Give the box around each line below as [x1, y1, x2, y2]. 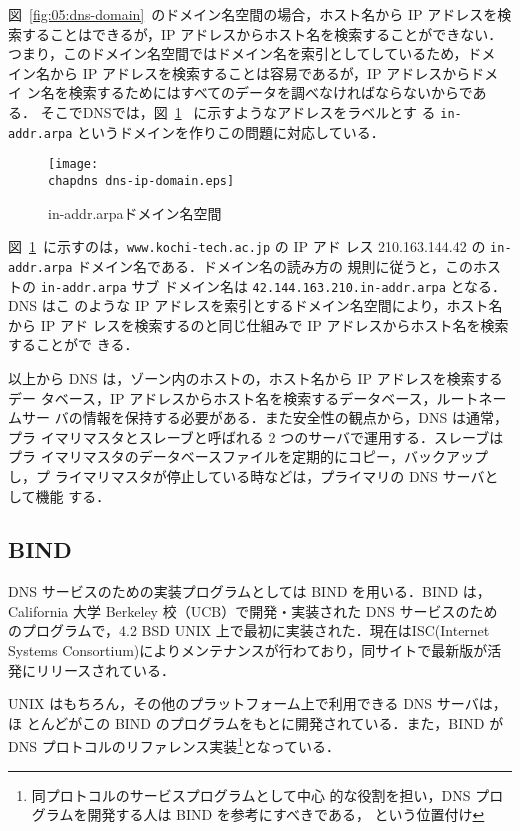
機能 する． [35, 485, 111, 506]
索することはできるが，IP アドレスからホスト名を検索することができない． [8, 23, 503, 44]
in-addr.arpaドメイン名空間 [48, 202, 222, 223]
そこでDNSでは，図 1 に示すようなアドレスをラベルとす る [40, 101, 436, 122]
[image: [48, 157, 99, 172]
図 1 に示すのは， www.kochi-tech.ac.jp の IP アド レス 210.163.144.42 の [8, 236, 486, 257]
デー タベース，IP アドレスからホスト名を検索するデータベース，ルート [8, 387, 479, 408]
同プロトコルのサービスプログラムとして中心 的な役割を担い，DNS [31, 784, 471, 805]
